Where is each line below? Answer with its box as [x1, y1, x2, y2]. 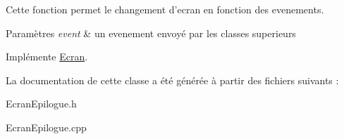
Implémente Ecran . [6, 49, 88, 64]
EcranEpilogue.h [6, 96, 77, 111]
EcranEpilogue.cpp [6, 119, 87, 134]
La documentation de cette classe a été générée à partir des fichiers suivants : [6, 72, 339, 87]
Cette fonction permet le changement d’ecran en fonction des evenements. [6, 2, 324, 16]
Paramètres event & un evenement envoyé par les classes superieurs [6, 25, 296, 40]
